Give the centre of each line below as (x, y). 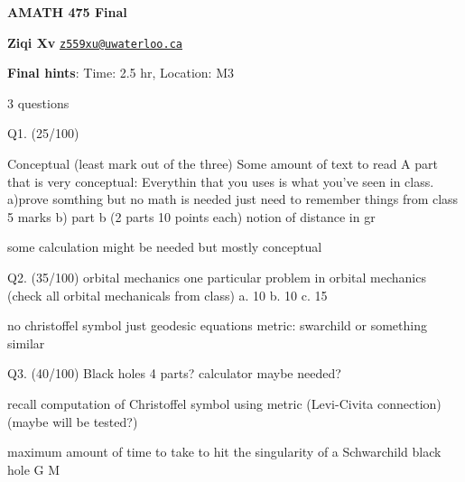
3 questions (38, 102)
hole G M (34, 469)
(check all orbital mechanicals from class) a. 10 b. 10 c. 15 (167, 295)
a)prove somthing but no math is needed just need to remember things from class (233, 199)
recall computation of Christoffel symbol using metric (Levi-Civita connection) (224, 403)
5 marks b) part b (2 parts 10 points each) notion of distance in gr (191, 216)
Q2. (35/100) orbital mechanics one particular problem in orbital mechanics (217, 277)
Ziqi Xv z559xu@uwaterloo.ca (95, 42)
